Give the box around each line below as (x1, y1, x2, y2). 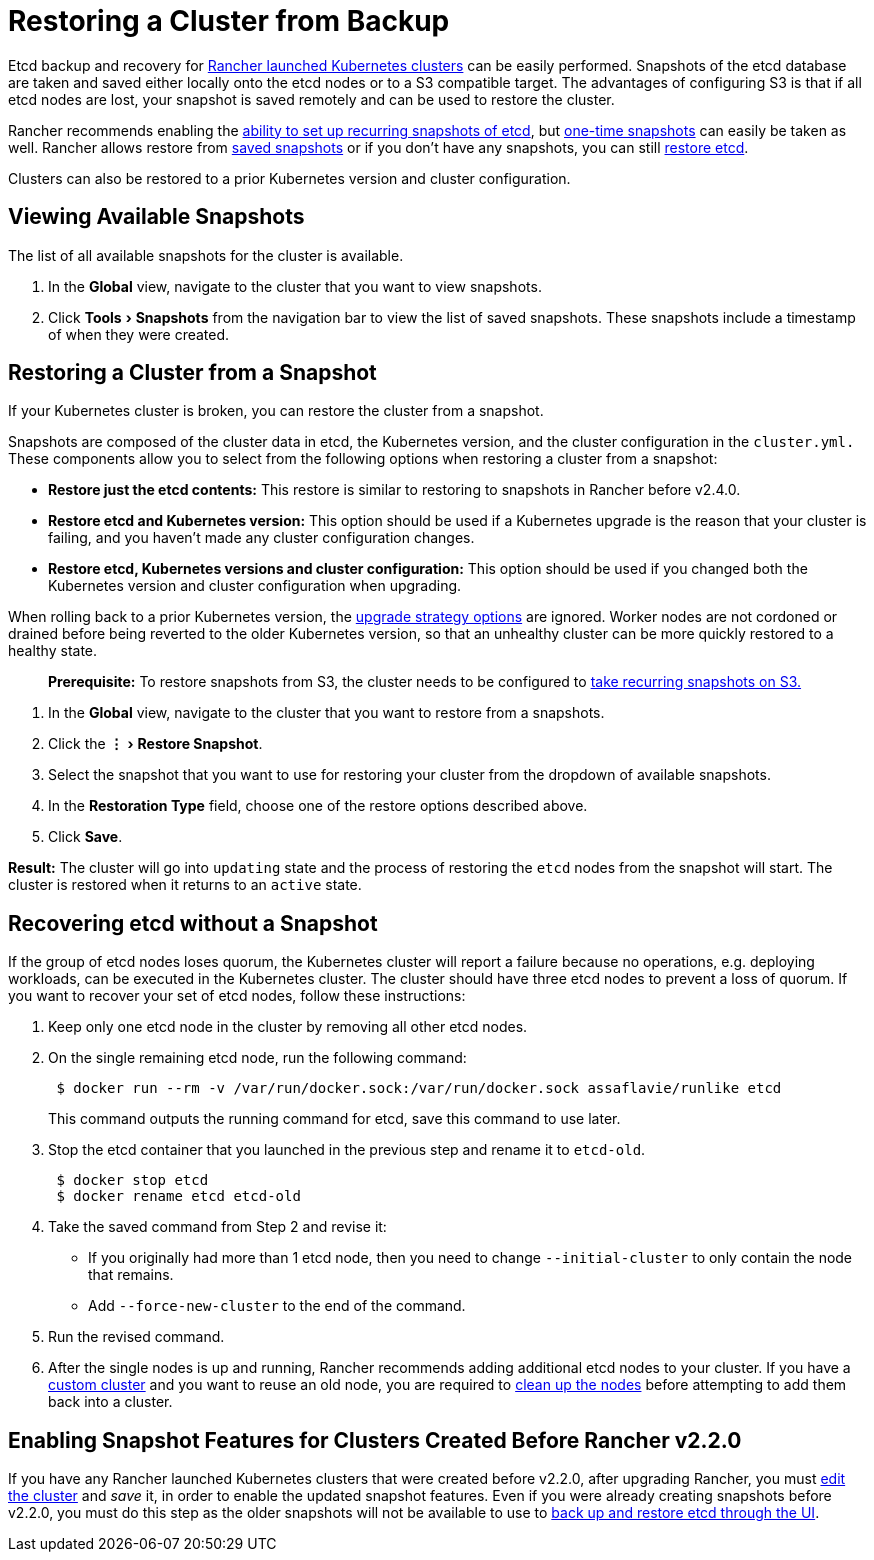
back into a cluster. (48, 1393, 173, 1411)
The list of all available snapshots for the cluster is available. (8, 246, 404, 264)
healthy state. (8, 642, 98, 660)
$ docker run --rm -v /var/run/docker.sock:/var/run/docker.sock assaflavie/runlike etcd (56, 1080, 782, 1097)
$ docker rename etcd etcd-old (56, 1188, 301, 1205)
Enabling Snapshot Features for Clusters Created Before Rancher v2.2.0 (8, 1427, 742, 1453)
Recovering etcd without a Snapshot (8, 910, 378, 936)
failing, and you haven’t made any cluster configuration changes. (48, 529, 475, 547)
